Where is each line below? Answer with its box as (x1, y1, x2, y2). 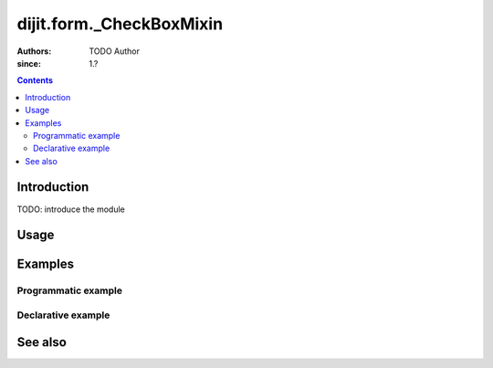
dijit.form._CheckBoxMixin (16, 14, 224, 34)
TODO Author (89, 46, 141, 57)
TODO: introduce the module (16, 204, 125, 215)
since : (16, 58, 41, 68)
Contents (16, 75, 54, 86)
